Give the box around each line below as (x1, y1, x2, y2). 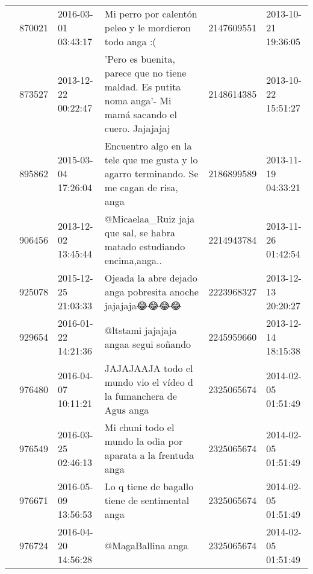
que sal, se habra (104, 225, 175, 239)
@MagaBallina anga (104, 538, 188, 552)
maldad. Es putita (104, 80, 181, 93)
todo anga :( (104, 34, 156, 48)
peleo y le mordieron (104, 20, 191, 34)
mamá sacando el (104, 107, 177, 121)
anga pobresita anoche (104, 285, 199, 298)
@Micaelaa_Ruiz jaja (104, 212, 195, 225)
